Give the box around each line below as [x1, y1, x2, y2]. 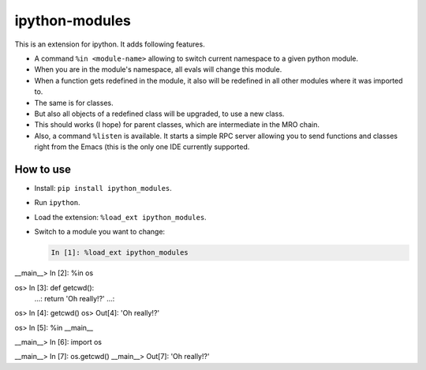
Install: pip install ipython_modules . [34, 183, 173, 192]
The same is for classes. [34, 98, 114, 107]
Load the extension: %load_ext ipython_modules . [34, 212, 207, 222]
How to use [14, 163, 71, 176]
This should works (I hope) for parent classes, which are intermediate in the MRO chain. [34, 120, 319, 129]
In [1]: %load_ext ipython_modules [50, 249, 189, 257]
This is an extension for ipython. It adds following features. [14, 39, 205, 49]
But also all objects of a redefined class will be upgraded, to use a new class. [34, 109, 285, 118]
